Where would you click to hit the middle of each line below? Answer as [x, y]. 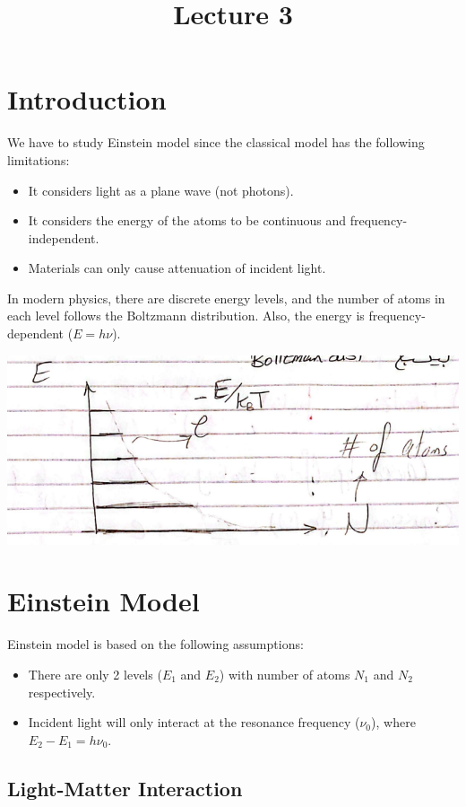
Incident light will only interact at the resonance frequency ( [194, 722]
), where [393, 722]
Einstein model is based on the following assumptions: [155, 644]
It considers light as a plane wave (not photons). [161, 190]
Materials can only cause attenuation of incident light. [177, 268]
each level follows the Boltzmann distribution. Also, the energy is [186, 316]
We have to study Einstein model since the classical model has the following [216, 142]
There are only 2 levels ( [95, 674]
